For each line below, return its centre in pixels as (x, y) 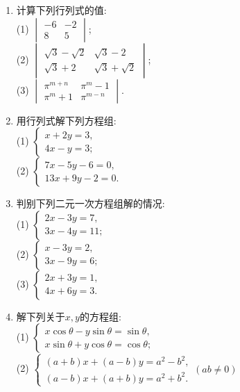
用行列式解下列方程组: (66, 120)
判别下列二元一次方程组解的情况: (91, 203)
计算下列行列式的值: (61, 10)
